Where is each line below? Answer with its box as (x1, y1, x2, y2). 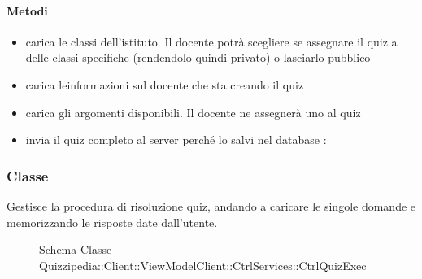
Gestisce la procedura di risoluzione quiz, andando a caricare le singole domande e (7, 197, 416, 214)
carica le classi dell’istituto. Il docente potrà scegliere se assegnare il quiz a (25, 33, 398, 50)
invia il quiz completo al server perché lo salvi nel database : (25, 131, 327, 148)
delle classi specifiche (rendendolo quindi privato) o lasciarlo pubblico (25, 49, 371, 66)
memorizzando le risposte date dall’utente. (7, 213, 218, 230)
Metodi (7, 2, 48, 19)
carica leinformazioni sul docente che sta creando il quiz (25, 76, 304, 93)
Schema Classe (39, 241, 112, 258)
